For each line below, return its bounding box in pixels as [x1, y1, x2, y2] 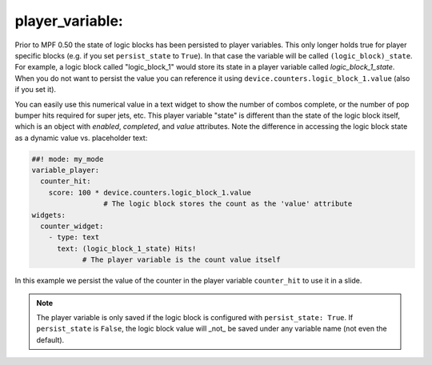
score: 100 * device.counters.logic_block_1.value [48, 188, 251, 197]
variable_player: [31, 166, 100, 175]
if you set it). [14, 85, 56, 94]
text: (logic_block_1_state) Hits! [57, 244, 197, 253]
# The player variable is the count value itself [82, 255, 281, 264]
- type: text [48, 233, 100, 242]
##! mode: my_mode [31, 154, 104, 163]
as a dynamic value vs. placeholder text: [14, 133, 148, 142]
